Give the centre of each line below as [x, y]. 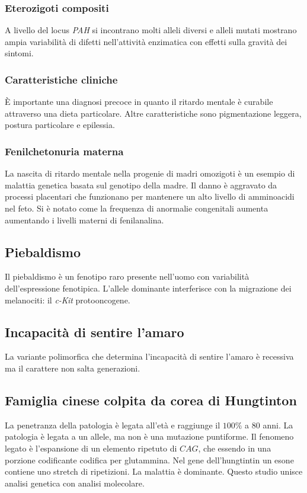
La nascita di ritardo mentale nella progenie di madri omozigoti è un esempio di [150, 173]
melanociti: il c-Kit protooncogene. [68, 300]
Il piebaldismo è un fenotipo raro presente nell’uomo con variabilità [127, 276]
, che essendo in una [235, 448]
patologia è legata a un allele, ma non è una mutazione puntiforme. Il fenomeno [149, 436]
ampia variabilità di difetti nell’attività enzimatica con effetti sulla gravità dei [146, 41]
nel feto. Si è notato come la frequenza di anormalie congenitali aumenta [137, 208]
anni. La [278, 425]
